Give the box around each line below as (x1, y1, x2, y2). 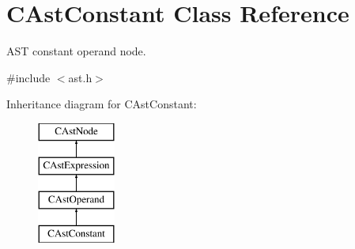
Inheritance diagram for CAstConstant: (6, 96, 197, 112)
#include (6, 69, 51, 85)
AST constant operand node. (6, 43, 146, 59)
